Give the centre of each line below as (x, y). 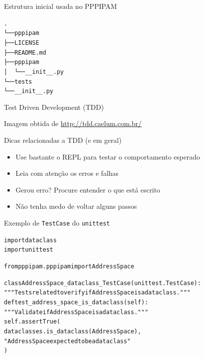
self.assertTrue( (32, 322)
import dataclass (30, 240)
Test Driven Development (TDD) (54, 107)
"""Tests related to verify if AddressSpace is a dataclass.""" (97, 293)
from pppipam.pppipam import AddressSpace (69, 266)
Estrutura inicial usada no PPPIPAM (60, 6)
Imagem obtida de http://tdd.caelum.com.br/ (73, 123)
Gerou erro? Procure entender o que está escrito (88, 189)
